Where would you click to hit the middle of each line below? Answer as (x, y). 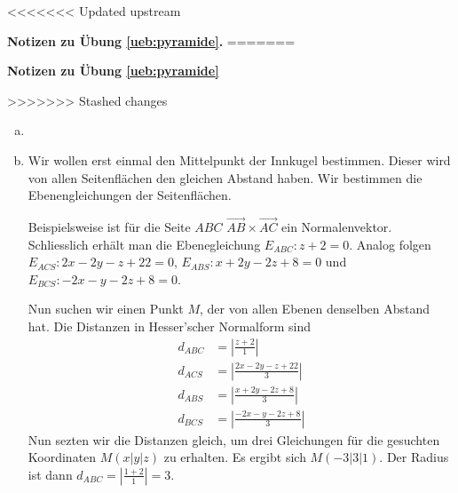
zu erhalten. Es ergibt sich (235, 457)
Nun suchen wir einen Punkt (106, 309)
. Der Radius (414, 457)
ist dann (50, 474)
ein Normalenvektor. (337, 226)
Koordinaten (62, 457)
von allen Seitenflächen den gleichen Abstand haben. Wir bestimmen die (225, 177)
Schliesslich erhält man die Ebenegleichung (144, 244)
